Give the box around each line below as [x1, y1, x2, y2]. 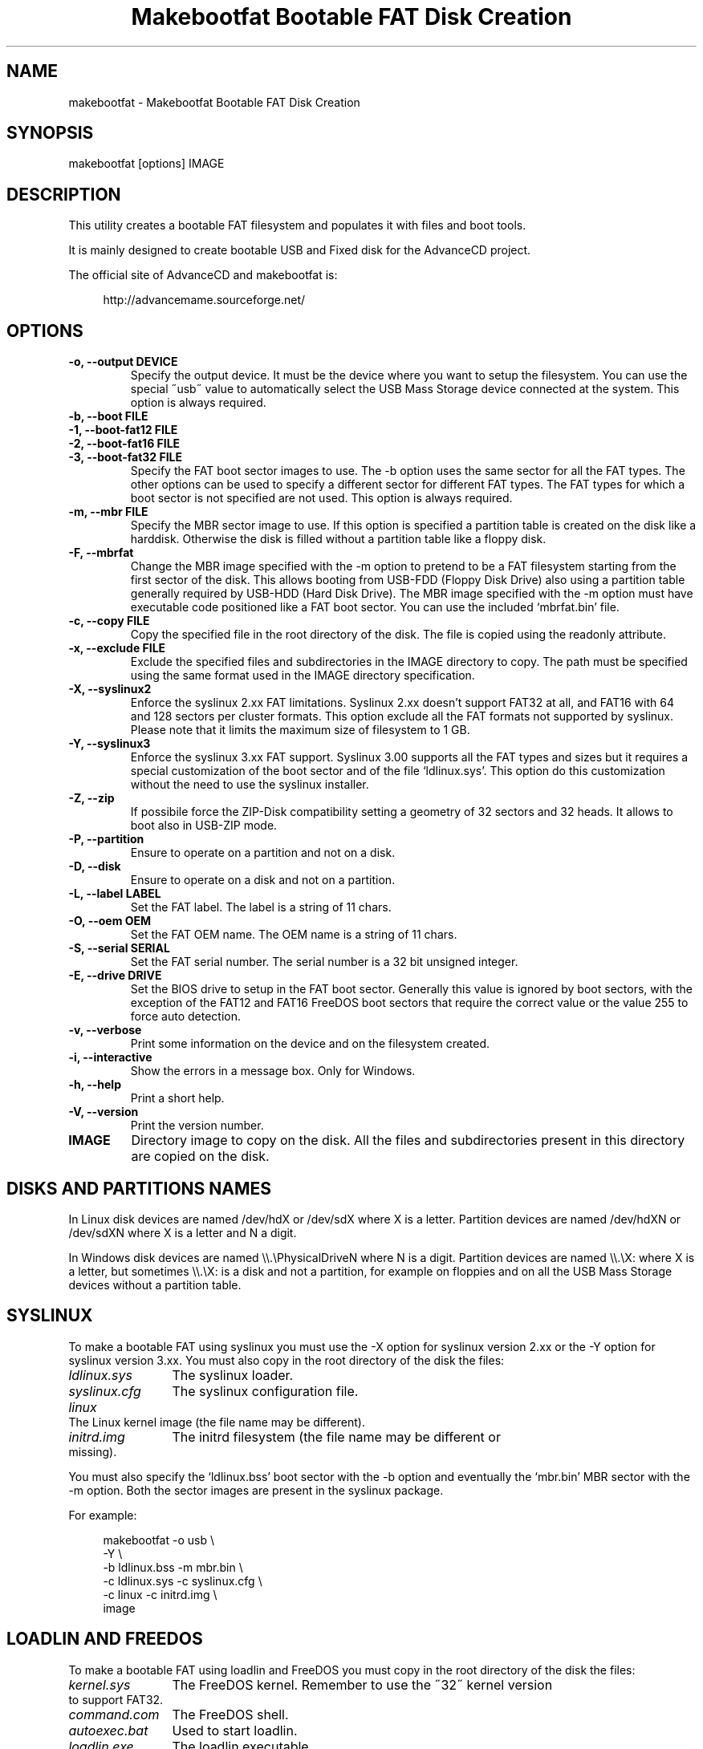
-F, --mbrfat [68, 546, 134, 560]
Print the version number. [130, 1118, 264, 1133]
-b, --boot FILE [68, 409, 148, 424]
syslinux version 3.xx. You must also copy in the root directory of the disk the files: [68, 1353, 505, 1367]
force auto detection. [130, 1009, 242, 1024]
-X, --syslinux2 [68, 682, 152, 696]
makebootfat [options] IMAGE [68, 156, 225, 171]
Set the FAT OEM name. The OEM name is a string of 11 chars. [130, 927, 457, 942]
